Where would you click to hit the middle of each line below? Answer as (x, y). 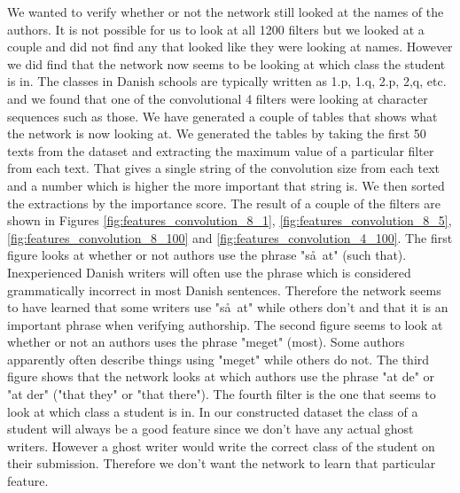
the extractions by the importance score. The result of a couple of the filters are (224, 203)
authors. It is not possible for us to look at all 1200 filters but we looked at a (216, 29)
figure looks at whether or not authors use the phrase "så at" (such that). (207, 255)
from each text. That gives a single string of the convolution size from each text (224, 168)
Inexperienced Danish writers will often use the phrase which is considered (209, 272)
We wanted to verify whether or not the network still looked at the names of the (226, 12)
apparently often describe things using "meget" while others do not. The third (218, 359)
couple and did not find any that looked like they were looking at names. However (230, 47)
